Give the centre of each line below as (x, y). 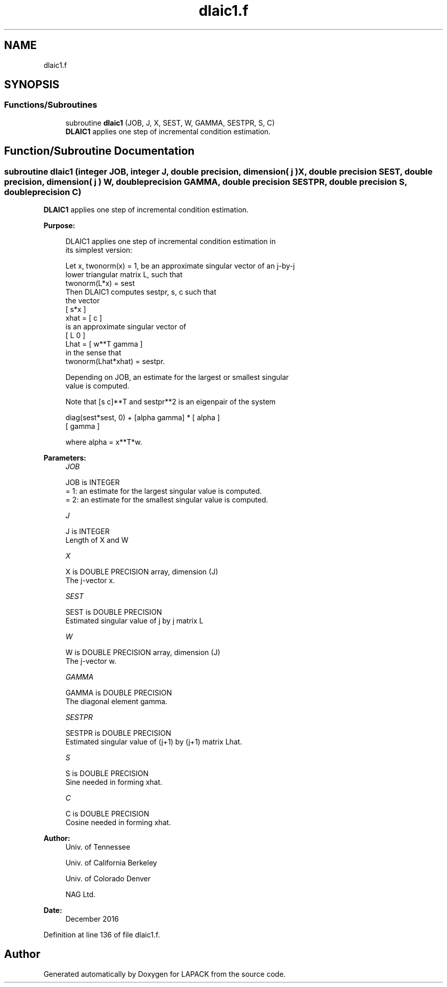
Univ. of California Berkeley (111, 863)
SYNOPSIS (32, 85)
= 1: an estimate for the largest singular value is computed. (164, 491)
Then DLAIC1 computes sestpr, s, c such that (141, 292)
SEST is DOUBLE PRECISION (114, 612)
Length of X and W (97, 540)
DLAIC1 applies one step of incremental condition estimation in (171, 242)
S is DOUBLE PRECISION (107, 774)
